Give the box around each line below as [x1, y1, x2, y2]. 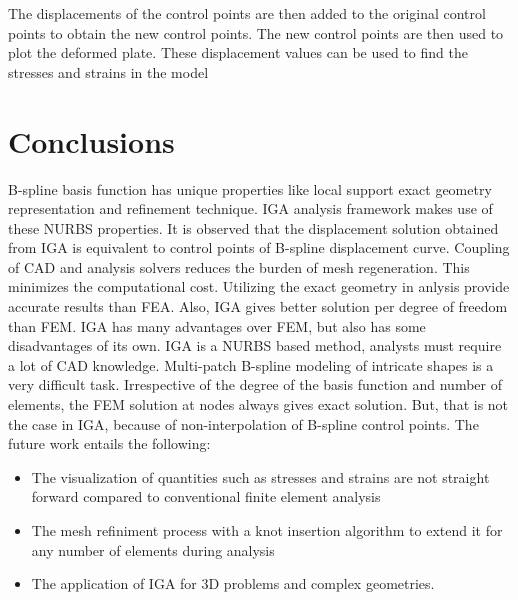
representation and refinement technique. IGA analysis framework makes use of [8, 198, 493, 219]
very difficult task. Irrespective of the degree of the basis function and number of [8, 374, 503, 395]
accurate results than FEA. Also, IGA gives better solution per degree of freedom [8, 296, 508, 317]
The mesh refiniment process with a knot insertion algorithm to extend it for [31, 520, 503, 540]
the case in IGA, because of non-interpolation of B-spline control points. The [8, 413, 479, 434]
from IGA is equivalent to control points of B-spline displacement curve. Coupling [8, 237, 510, 258]
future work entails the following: [8, 433, 211, 454]
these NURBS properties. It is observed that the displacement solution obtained [8, 217, 499, 238]
